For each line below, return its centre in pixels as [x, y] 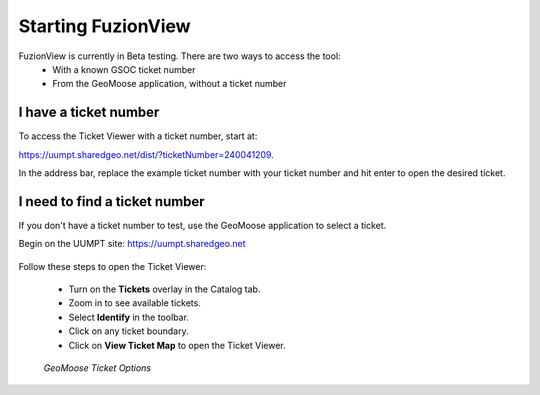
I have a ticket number [89, 112]
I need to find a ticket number [111, 201]
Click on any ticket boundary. [128, 331]
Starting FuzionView [104, 26]
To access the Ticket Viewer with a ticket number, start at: [138, 136]
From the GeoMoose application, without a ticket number [169, 84]
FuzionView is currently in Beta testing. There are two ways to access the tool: [179, 56]
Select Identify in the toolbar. [129, 317]
